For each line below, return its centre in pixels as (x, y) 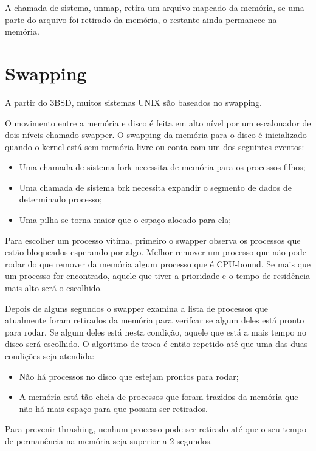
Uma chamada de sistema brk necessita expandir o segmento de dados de (155, 187)
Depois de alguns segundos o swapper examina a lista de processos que (136, 308)
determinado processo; (60, 199)
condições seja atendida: (50, 356)
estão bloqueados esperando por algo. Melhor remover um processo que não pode (156, 252)
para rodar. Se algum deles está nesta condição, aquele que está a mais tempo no (156, 332)
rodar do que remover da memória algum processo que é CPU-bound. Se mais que (158, 263)
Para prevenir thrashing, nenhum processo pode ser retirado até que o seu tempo (156, 429)
